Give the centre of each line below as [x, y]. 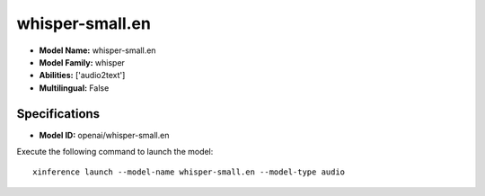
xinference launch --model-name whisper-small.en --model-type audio [189, 172]
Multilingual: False [74, 88]
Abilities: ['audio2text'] [82, 76]
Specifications [58, 114]
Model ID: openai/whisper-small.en [104, 135]
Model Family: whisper [82, 62]
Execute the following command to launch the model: [115, 152]
